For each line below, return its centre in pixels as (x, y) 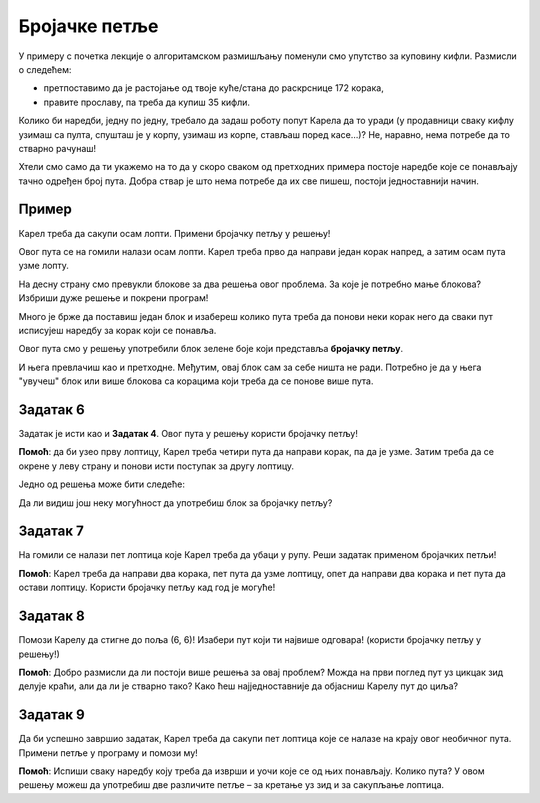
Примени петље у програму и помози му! (108, 752)
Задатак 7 (51, 531)
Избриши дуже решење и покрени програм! (113, 298)
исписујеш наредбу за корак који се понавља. (117, 330)
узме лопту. (44, 266)
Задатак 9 (51, 715)
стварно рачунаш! (57, 148)
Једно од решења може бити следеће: (101, 484)
